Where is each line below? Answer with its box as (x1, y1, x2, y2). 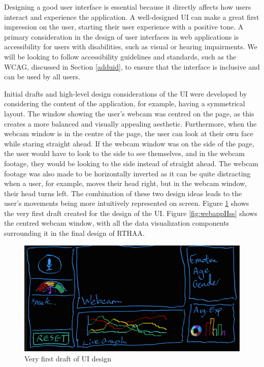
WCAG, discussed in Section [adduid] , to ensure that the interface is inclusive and (4, 61, 260, 72)
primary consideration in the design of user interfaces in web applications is (4, 31, 239, 42)
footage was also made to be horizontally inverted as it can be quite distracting (4, 168, 251, 178)
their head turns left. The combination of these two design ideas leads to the (4, 188, 242, 198)
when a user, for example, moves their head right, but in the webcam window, (4, 178, 247, 189)
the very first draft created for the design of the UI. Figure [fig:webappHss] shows (4, 207, 257, 218)
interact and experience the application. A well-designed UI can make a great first (4, 11, 259, 22)
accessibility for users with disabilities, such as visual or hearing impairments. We (4, 41, 257, 52)
